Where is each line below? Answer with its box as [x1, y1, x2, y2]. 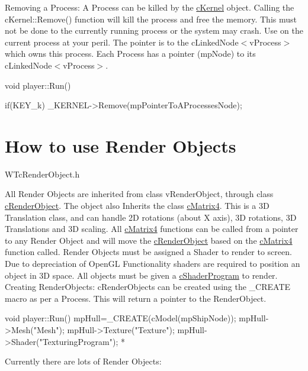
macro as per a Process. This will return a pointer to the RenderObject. [5, 292, 267, 304]
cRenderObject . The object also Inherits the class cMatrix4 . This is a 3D [5, 199, 269, 212]
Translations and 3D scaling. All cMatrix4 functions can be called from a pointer [5, 222, 299, 235]
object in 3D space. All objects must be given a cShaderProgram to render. [5, 269, 278, 281]
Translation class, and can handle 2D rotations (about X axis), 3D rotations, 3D [5, 211, 297, 223]
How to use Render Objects [5, 133, 236, 157]
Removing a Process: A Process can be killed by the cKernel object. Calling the [5, 1, 294, 13]
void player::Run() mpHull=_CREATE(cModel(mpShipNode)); [5, 312, 236, 324]
